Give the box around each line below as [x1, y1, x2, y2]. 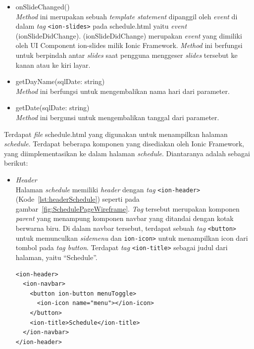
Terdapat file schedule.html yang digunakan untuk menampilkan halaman [4, 129, 228, 139]
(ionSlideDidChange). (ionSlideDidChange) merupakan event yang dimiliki [15, 30, 242, 41]
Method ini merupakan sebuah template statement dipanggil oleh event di [15, 11, 238, 21]
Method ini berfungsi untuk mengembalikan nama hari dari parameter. [15, 86, 230, 96]
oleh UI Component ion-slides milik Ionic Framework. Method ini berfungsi [15, 40, 243, 50]
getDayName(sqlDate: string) [15, 76, 105, 87]
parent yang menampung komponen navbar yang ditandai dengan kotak [15, 213, 234, 223]
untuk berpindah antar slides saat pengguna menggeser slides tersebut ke [15, 50, 238, 60]
